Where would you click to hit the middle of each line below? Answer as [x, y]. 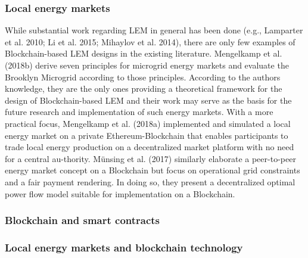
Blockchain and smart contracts [83, 220]
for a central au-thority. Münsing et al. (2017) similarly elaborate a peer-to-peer [150, 158]
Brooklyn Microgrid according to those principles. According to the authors [143, 77]
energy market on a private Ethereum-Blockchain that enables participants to [147, 135]
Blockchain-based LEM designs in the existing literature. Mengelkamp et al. [144, 53]
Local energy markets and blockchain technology [124, 247]
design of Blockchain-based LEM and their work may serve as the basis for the [148, 100]
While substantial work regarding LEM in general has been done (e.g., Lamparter [154, 30]
